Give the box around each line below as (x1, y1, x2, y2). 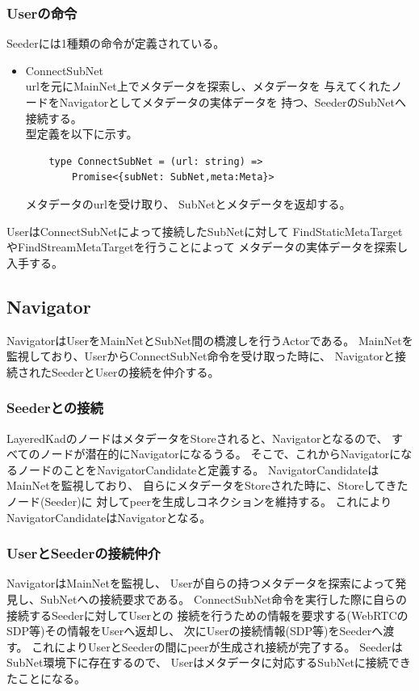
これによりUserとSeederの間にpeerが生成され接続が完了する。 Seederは (31, 638, 403, 655)
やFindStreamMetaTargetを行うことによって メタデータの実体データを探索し (6, 238, 409, 255)
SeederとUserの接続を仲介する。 (51, 363, 220, 380)
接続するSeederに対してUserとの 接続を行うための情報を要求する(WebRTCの (6, 606, 409, 623)
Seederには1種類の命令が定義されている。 (6, 35, 225, 52)
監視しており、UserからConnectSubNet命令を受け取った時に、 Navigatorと (6, 348, 395, 364)
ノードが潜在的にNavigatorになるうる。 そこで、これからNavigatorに (40, 445, 401, 462)
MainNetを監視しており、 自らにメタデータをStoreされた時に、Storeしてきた (6, 477, 409, 494)
